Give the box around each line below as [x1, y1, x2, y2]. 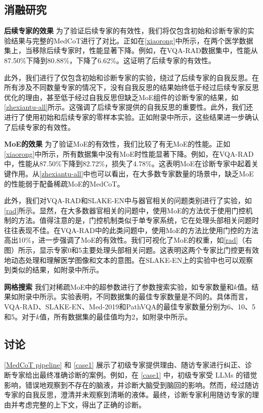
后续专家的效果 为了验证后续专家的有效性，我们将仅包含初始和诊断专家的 [4, 25, 247, 36]
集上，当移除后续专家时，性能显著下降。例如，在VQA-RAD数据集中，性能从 [4, 45, 258, 56]
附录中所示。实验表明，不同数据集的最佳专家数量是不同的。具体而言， [18, 291, 252, 302]
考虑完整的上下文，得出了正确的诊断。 [18, 399, 146, 409]
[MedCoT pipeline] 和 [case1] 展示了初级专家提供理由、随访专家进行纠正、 [4, 359, 245, 370]
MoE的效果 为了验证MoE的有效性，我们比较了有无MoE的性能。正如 [4, 139, 231, 149]
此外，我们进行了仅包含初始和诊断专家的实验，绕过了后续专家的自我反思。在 [4, 72, 259, 82]
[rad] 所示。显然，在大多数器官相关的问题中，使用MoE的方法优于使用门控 [4, 205, 246, 215]
